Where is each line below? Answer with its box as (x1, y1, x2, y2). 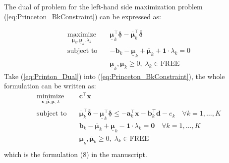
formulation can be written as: (4, 81, 96, 91)
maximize (67, 31, 96, 38)
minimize (37, 93, 64, 100)
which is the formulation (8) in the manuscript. (4, 149, 147, 159)
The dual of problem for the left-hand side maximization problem (4, 1, 203, 11)
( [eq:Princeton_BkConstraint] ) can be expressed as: (4, 11, 162, 21)
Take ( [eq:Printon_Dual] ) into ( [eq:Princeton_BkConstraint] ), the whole (4, 71, 225, 81)
